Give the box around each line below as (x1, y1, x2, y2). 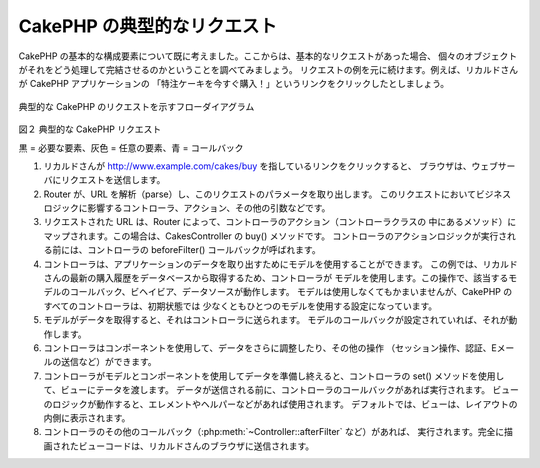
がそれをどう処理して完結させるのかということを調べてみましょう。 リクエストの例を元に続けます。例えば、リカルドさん (18, 63, 519, 75)
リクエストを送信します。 (60, 174, 166, 186)
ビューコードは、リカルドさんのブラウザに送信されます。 (78, 440, 315, 452)
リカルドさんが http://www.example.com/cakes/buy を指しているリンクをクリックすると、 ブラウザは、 (43, 160, 472, 172)
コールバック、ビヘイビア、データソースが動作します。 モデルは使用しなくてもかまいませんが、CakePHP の (69, 286, 513, 298)
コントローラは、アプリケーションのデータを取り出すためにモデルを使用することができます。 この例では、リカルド (43, 258, 519, 270)
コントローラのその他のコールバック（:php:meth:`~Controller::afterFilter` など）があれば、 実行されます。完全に (43, 426, 505, 438)
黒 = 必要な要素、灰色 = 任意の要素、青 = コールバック (18, 141, 244, 154)
